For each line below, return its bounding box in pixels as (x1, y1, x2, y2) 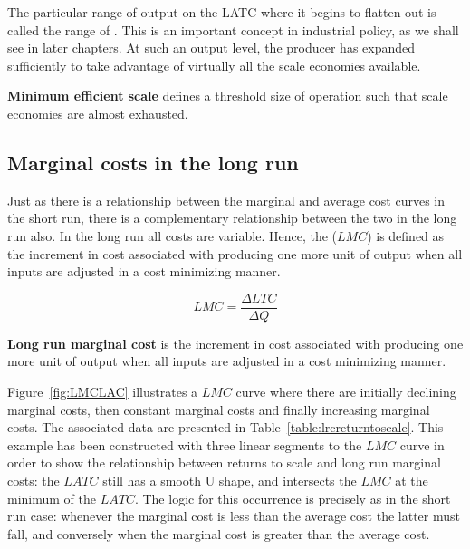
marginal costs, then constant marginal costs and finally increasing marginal (7, 400, 430, 419)
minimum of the (7, 488, 96, 507)
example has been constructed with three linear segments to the (7, 435, 362, 454)
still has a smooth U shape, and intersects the (102, 470, 357, 489)
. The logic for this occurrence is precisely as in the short (134, 488, 451, 507)
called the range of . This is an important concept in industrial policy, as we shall (7, 20, 459, 39)
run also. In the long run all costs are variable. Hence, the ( (7, 226, 337, 245)
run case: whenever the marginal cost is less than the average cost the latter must (7, 506, 460, 525)
